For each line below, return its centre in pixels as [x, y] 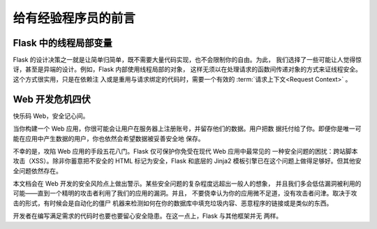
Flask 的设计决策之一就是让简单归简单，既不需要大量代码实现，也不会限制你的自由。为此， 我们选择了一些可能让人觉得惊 [187, 60]
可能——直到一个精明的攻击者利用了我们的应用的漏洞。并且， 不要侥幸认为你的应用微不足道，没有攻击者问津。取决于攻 [185, 193]
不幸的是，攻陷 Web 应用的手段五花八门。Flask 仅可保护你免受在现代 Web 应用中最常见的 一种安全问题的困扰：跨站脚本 [185, 151]
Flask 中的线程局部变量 [63, 43]
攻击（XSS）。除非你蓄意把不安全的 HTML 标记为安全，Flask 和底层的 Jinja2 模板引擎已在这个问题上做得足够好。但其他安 [187, 161]
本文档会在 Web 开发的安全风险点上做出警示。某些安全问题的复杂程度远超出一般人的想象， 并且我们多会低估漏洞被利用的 [187, 184]
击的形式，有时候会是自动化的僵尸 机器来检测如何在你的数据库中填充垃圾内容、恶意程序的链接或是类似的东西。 [173, 203]
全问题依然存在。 [37, 170]
